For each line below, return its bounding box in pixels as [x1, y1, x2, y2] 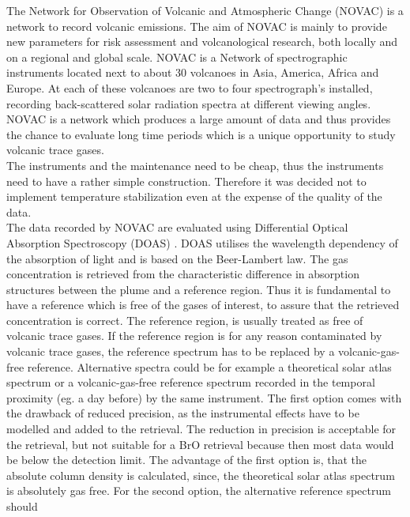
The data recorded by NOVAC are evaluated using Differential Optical [6, 219, 348, 236]
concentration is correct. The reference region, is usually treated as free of [6, 311, 363, 328]
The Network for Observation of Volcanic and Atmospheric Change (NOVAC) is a [6, 2, 404, 18]
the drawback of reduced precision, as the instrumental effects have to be [6, 405, 359, 421]
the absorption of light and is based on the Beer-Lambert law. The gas [6, 250, 348, 266]
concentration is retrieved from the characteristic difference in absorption [6, 266, 359, 282]
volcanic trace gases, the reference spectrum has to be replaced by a [6, 343, 335, 360]
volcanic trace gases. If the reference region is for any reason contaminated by [6, 327, 382, 344]
